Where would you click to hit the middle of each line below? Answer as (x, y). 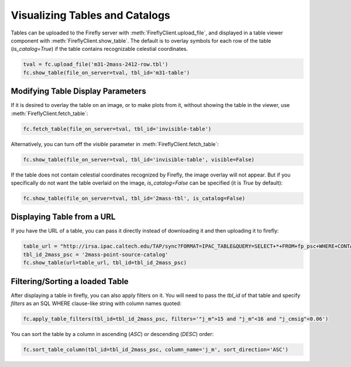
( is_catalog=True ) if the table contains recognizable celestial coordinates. (99, 49)
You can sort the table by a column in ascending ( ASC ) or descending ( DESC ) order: (112, 334)
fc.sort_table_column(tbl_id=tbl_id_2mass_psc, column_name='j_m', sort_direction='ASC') (156, 350)
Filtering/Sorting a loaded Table (70, 281)
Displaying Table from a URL (63, 217)
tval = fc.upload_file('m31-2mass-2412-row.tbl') (96, 65)
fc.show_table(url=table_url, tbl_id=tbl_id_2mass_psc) (105, 263)
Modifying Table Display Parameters (78, 91)
